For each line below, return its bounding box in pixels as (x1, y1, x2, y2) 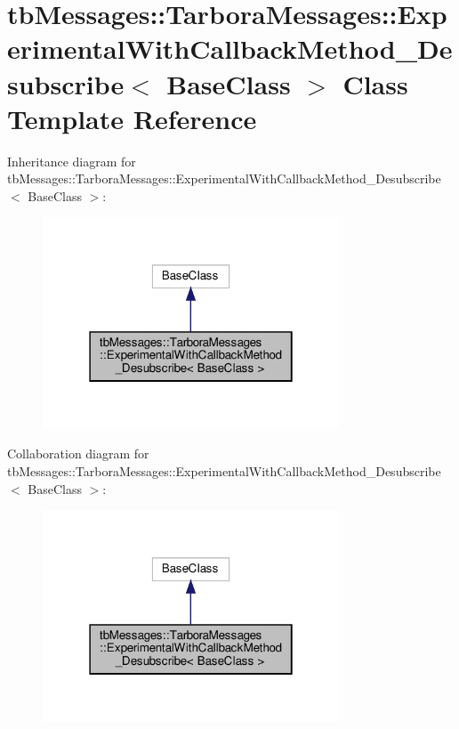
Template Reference (7, 100, 257, 136)
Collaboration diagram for (7, 444, 149, 463)
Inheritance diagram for (7, 151, 136, 170)
